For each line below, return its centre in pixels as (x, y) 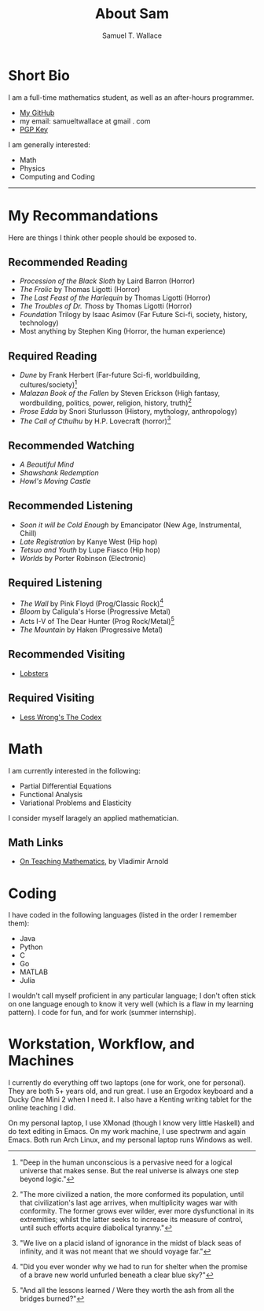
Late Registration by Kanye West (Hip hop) (88, 541)
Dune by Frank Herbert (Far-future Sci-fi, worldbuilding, (110, 375)
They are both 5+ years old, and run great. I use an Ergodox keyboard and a (131, 1091)
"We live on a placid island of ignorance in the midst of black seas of (130, 1243)
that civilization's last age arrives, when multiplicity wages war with (128, 1203)
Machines (41, 1061)
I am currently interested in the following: (75, 770)
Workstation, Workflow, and (101, 1044)
